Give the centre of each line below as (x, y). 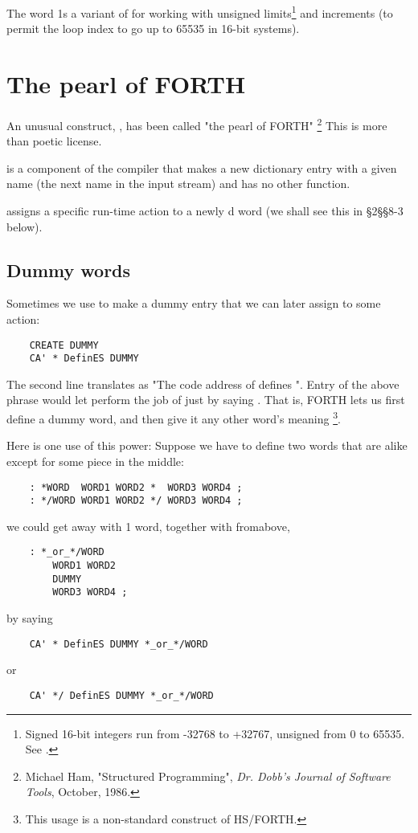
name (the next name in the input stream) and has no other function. (178, 184)
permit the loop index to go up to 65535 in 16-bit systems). (153, 29)
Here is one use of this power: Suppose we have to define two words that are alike (207, 445)
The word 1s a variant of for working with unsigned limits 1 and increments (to (200, 12)
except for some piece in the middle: (95, 461)
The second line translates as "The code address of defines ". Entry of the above (203, 384)
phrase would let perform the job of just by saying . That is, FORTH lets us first (206, 400)
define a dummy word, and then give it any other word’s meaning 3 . (174, 417)
